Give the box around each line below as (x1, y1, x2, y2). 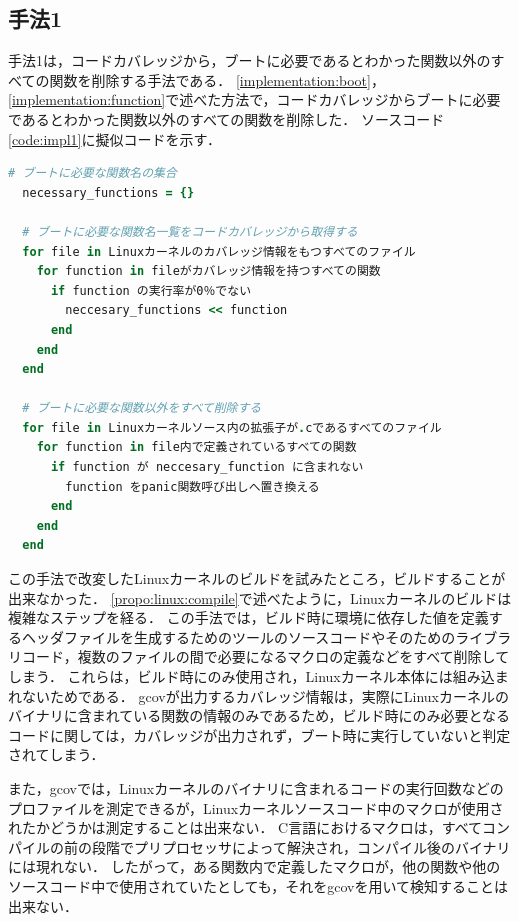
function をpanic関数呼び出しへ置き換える (65, 479, 320, 494)
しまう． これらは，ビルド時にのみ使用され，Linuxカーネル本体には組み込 (8, 666, 495, 687)
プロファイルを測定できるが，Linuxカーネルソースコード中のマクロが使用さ (8, 797, 504, 818)
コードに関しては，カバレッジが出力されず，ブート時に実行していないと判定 (8, 724, 511, 745)
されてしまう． (8, 744, 105, 765)
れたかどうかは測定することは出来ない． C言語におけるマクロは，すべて (8, 817, 483, 838)
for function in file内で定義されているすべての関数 (36, 440, 357, 455)
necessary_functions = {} (22, 185, 195, 200)
